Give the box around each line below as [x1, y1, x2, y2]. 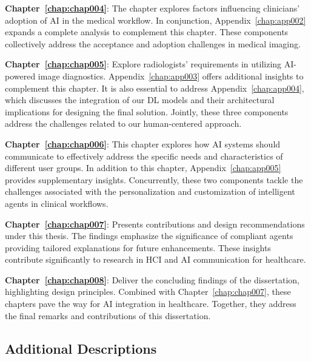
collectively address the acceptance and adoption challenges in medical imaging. [5, 37, 301, 50]
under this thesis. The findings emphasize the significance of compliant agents [5, 229, 293, 242]
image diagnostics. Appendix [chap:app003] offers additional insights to [38, 69, 304, 82]
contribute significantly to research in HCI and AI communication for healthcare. [5, 253, 306, 266]
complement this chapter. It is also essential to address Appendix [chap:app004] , [5, 81, 304, 94]
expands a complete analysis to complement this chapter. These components [5, 25, 289, 38]
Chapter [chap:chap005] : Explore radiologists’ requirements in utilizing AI [5, 58, 294, 70]
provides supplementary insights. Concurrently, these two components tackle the [5, 173, 303, 186]
